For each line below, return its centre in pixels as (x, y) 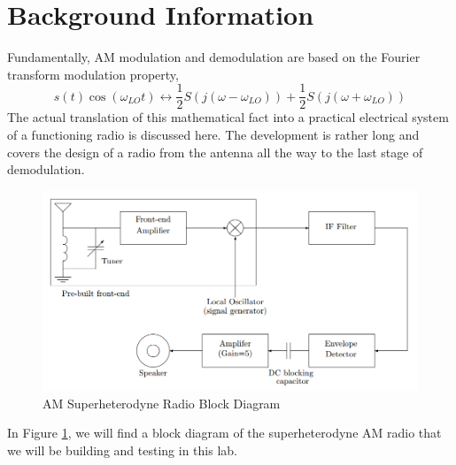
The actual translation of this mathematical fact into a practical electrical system (228, 117)
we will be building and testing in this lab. (122, 450)
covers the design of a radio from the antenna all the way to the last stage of (215, 152)
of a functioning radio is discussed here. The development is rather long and (213, 134)
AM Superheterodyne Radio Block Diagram (162, 403)
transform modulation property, (93, 74)
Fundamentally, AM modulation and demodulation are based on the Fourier (214, 57)
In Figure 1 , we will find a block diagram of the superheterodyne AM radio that (224, 433)
